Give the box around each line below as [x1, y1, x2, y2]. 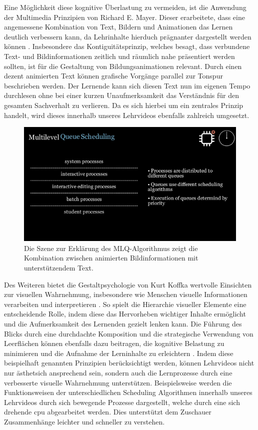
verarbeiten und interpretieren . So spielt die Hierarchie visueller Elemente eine [4, 298, 246, 309]
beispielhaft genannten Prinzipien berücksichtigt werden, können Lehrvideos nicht [4, 357, 254, 368]
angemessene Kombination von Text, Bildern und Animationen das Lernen [4, 21, 233, 32]
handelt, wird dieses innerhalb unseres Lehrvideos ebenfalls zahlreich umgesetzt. [4, 109, 249, 120]
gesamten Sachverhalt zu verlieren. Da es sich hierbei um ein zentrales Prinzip [4, 99, 243, 110]
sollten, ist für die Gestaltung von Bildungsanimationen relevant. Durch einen [4, 60, 242, 71]
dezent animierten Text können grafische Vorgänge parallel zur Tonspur [4, 70, 223, 81]
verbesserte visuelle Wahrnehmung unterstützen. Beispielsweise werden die [4, 377, 232, 387]
